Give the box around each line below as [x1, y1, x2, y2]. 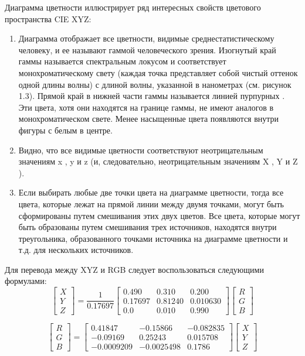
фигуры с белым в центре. [18, 124, 113, 136]
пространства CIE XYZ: [5, 12, 91, 25]
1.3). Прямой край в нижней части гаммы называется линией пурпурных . [18, 90, 285, 102]
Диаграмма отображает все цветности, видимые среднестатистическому [18, 32, 274, 44]
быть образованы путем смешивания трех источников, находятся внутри [18, 221, 277, 233]
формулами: [5, 275, 47, 287]
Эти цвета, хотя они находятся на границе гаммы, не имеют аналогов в [18, 101, 274, 113]
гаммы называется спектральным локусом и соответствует [18, 55, 226, 67]
